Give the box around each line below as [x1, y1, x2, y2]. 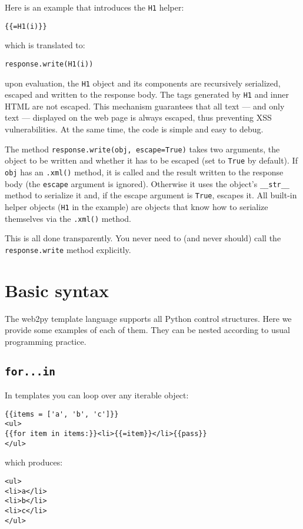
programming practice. [5, 335, 86, 347]
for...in [5, 365, 55, 378]
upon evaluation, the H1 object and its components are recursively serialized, [5, 76, 281, 89]
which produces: [5, 456, 63, 468]
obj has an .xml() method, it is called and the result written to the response [5, 165, 284, 178]
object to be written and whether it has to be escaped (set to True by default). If [5, 154, 298, 167]
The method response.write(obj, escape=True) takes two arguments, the [5, 142, 280, 155]
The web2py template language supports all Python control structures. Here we [5, 312, 292, 324]
